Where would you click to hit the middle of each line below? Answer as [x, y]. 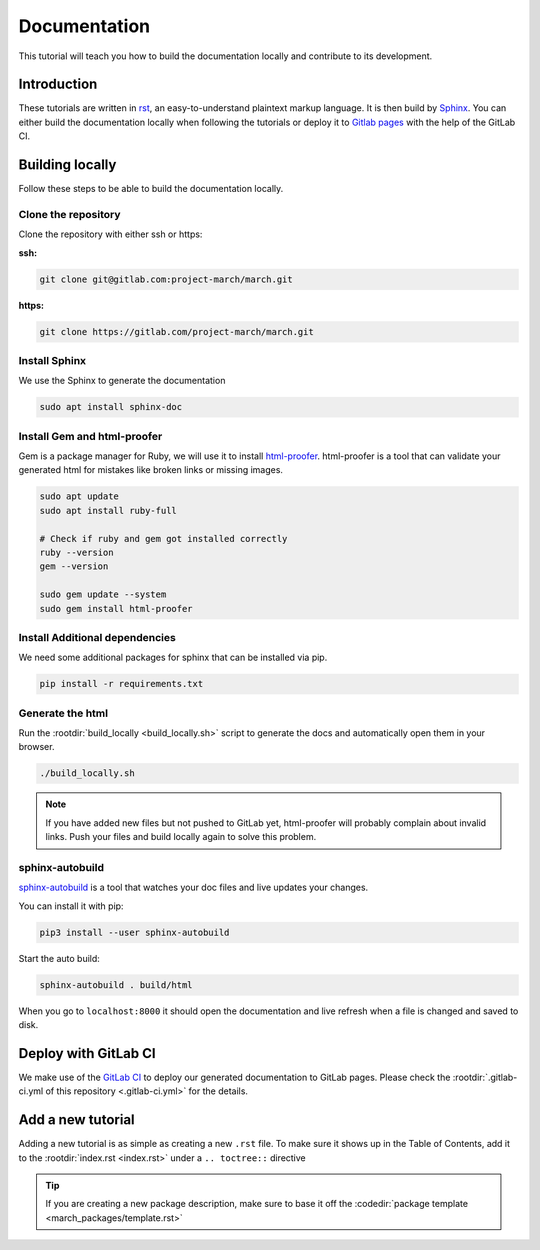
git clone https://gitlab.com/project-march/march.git [176, 331]
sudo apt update [79, 496]
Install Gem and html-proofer [90, 436]
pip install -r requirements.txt [121, 684]
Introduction [58, 84]
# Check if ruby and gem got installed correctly [163, 538]
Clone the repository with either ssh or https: [110, 234]
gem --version [74, 566]
